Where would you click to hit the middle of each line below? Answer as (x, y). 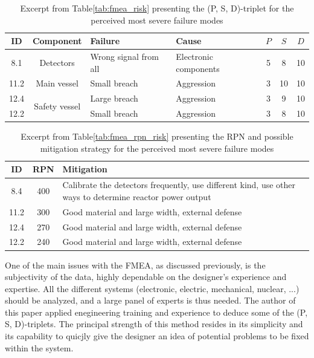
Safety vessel (57, 106)
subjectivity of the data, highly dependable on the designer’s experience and (146, 277)
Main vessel (57, 83)
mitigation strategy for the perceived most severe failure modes (157, 148)
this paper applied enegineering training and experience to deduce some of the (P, (156, 312)
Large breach (114, 98)
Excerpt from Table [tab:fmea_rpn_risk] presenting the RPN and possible (157, 136)
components (198, 68)
